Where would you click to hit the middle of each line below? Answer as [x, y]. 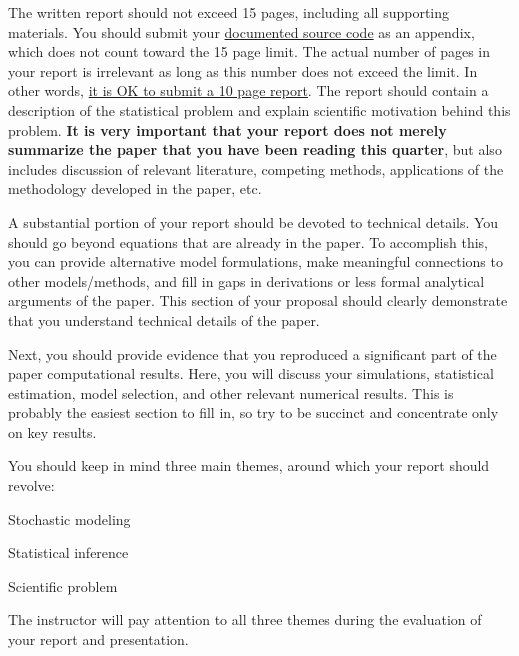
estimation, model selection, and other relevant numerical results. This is [231, 392]
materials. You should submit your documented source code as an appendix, [241, 31]
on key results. [52, 431]
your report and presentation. [98, 639]
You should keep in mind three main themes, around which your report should [249, 465]
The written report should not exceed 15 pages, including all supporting [229, 12]
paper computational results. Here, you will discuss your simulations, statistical [251, 373]
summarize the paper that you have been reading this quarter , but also [255, 149]
